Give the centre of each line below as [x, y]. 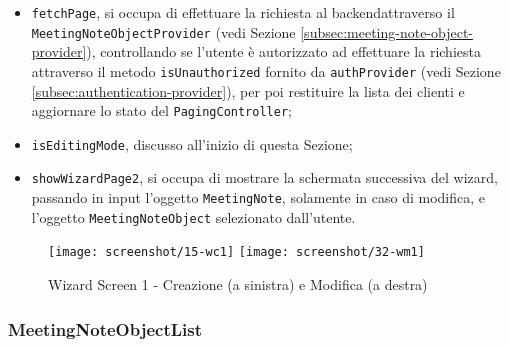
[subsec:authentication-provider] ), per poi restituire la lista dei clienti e [248, 90]
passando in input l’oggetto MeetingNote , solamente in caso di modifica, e [258, 197]
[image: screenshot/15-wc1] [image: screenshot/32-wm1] [236, 252]
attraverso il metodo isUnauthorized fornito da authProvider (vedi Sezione [266, 70]
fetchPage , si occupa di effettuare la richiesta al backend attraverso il [243, 12]
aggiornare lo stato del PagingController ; [161, 110]
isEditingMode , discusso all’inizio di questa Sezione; [192, 143]
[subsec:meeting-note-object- [387, 31]
